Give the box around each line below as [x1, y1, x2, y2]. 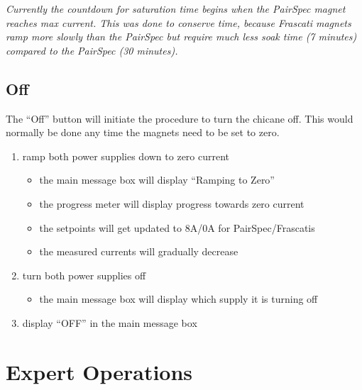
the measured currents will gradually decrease [39, 244, 238, 259]
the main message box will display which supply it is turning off [39, 291, 318, 306]
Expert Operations [6, 357, 193, 386]
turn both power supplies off [22, 267, 146, 282]
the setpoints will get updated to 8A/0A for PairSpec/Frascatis [39, 220, 315, 235]
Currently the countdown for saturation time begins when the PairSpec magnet [6, 1, 346, 16]
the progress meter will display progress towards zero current [39, 196, 305, 211]
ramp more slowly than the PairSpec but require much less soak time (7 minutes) [6, 29, 357, 44]
